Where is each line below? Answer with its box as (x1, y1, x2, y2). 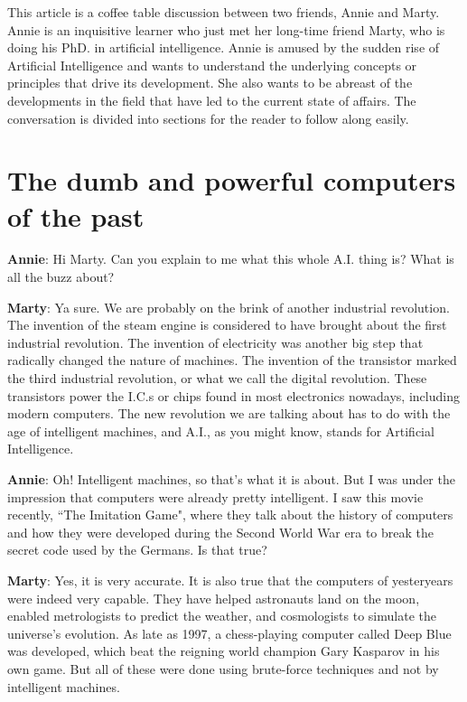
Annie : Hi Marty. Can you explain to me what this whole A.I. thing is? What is (7, 249, 454, 268)
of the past (7, 197, 145, 234)
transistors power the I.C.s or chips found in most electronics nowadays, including (7, 386, 460, 405)
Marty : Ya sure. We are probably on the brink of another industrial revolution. (7, 297, 450, 316)
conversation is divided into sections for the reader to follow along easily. (7, 108, 409, 127)
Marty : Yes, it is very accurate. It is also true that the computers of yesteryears (7, 570, 453, 589)
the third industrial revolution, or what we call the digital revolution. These (7, 369, 427, 388)
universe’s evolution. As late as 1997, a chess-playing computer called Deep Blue (7, 623, 452, 642)
